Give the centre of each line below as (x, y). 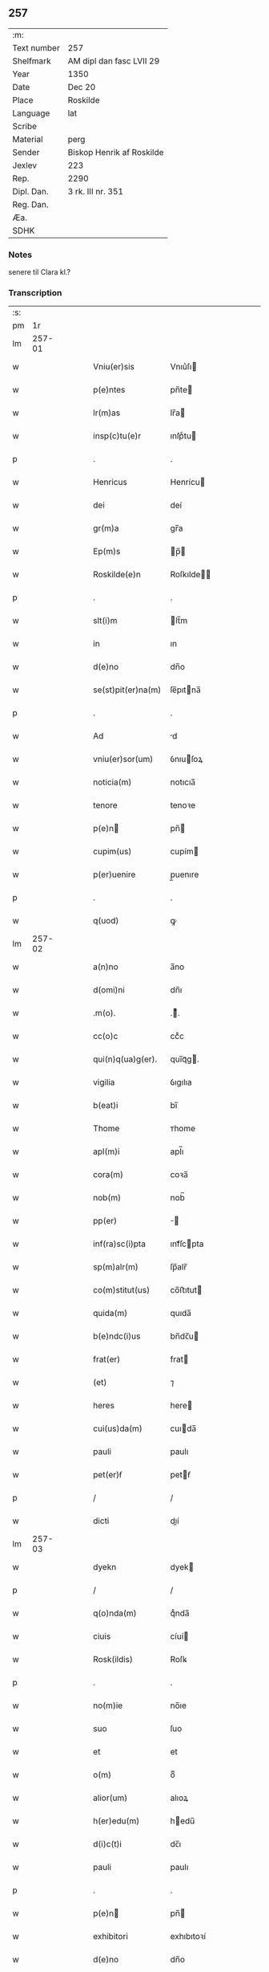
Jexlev (25, 165)
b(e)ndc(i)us (117, 1336)
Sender (26, 152)
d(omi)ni (109, 990)
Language (31, 113)
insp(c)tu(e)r (117, 436)
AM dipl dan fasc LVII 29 (114, 61)
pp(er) (105, 1221)
